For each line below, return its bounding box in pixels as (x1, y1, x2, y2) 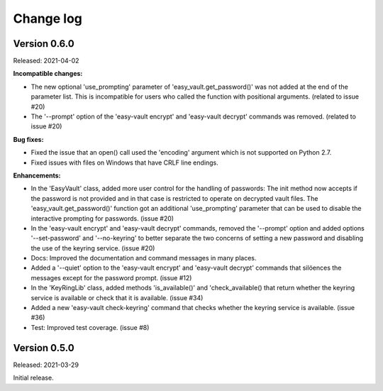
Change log (13, 11, 83, 26)
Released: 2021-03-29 (13, 360, 79, 369)
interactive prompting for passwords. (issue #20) (30, 214, 174, 223)
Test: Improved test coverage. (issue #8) (30, 323, 150, 331)
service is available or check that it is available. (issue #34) (30, 293, 204, 302)
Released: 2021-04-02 (13, 57, 79, 65)
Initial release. (13, 373, 54, 382)
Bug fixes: (13, 135, 44, 143)
